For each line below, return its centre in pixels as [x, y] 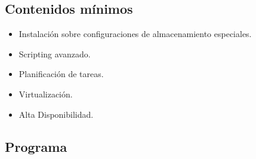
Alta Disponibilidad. [56, 114]
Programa [36, 146]
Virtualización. [46, 94]
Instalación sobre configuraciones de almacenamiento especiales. [135, 34]
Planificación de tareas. [61, 74]
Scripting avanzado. [55, 53]
